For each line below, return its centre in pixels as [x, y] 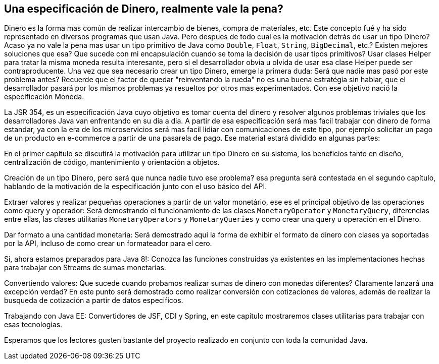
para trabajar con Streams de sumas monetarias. [85, 268]
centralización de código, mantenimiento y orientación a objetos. [112, 162]
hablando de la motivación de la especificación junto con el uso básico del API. [136, 187]
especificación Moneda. [44, 97]
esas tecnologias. [33, 325]
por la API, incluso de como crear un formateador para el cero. [108, 244]
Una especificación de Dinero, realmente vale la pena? [144, 9]
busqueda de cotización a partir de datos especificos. [94, 300]
